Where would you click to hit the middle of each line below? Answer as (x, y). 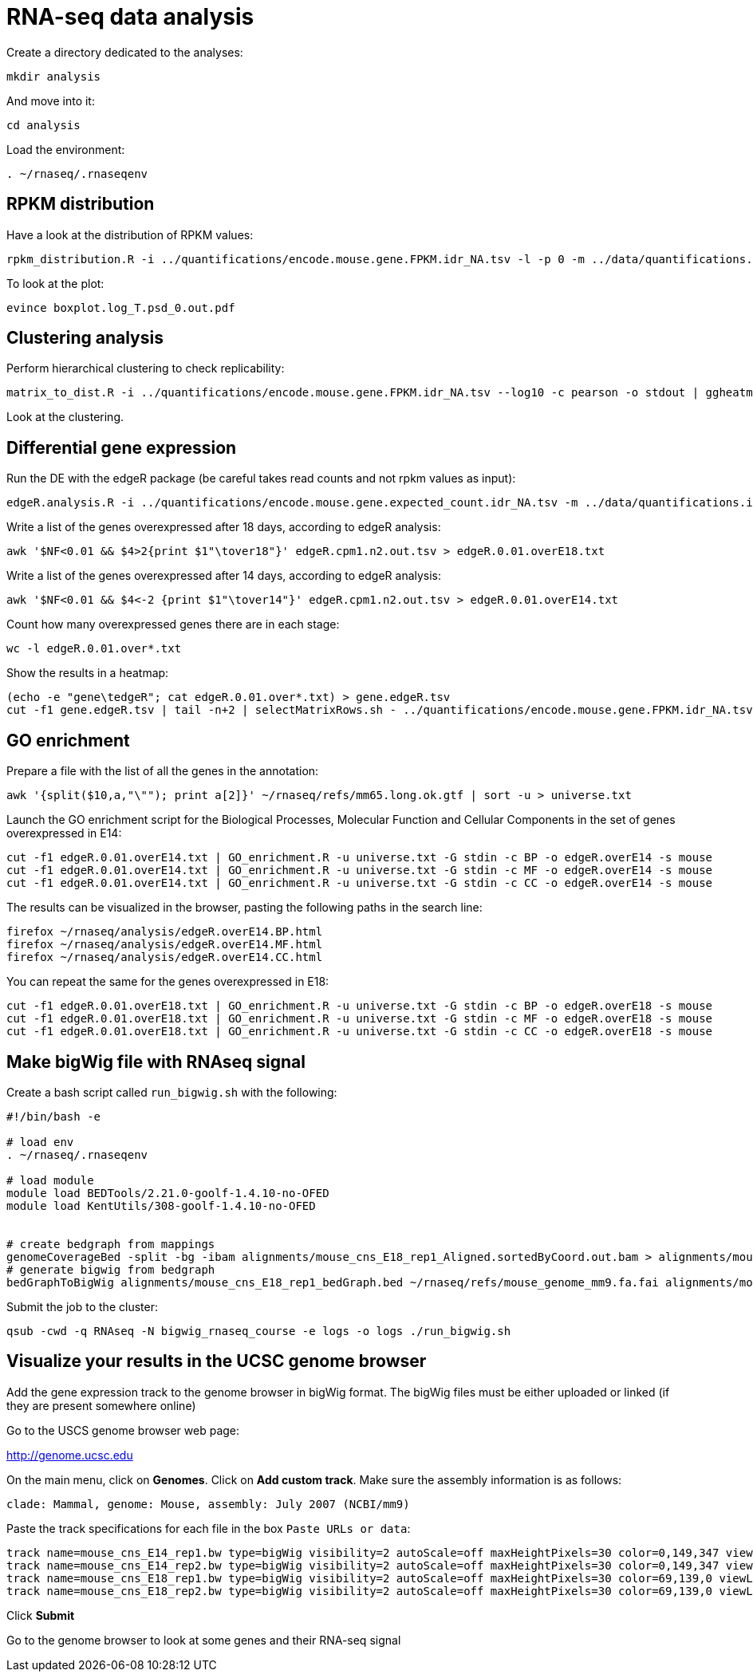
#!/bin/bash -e (54, 1116)
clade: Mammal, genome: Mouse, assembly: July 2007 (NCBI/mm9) (208, 1504)
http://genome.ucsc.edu (70, 1455)
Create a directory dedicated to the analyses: (125, 52)
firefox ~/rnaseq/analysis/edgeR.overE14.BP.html (165, 932)
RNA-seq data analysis (130, 17)
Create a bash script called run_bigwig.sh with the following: (172, 1092)
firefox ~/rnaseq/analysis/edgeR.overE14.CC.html (165, 957)
